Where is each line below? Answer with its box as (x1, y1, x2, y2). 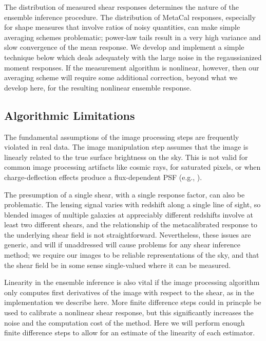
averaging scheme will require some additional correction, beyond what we (4, 72, 238, 83)
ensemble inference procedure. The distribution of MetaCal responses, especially (4, 11, 256, 22)
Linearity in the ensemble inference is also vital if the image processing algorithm (4, 277, 260, 288)
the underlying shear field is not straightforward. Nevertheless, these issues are (4, 229, 251, 240)
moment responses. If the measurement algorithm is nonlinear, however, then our (4, 62, 259, 73)
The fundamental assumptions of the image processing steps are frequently (4, 131, 239, 142)
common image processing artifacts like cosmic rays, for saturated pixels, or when (4, 161, 261, 172)
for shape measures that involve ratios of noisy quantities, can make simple (4, 22, 240, 32)
